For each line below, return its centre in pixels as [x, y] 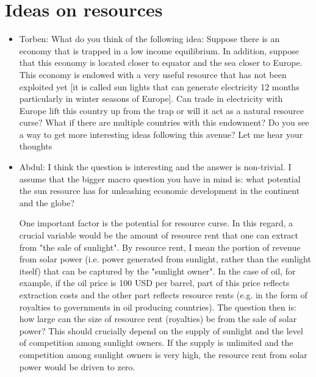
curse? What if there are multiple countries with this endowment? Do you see [164, 122]
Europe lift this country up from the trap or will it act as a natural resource [162, 110]
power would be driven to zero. [77, 366]
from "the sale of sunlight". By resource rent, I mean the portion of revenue [160, 247]
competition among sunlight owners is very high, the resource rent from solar [163, 354]
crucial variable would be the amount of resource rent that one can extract [159, 235]
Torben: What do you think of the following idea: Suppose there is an [149, 39]
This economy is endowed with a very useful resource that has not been [153, 74]
